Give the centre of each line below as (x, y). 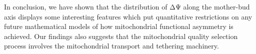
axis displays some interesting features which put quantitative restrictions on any (128, 16)
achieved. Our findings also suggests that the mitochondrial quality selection (121, 36)
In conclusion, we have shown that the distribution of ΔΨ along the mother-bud (127, 6)
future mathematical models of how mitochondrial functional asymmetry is (119, 26)
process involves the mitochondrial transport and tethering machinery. (111, 46)
